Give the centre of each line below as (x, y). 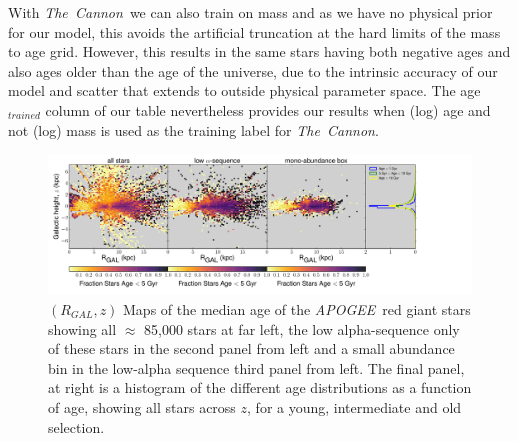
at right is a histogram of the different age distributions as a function (260, 387)
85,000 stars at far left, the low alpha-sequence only (302, 328)
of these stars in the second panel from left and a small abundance (251, 348)
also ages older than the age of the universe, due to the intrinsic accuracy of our (253, 70)
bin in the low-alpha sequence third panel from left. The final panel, (256, 367)
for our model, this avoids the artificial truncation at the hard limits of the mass (254, 31)
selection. (76, 426)
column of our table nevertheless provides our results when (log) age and (268, 109)
